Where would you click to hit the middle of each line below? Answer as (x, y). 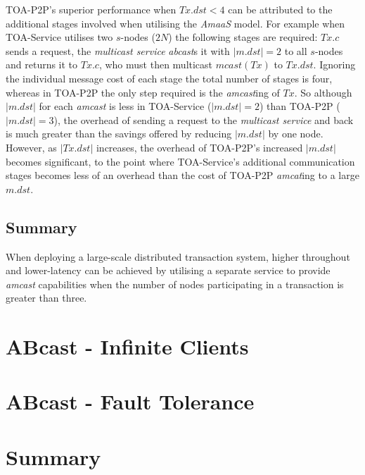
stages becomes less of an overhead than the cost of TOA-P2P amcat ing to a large (182, 175)
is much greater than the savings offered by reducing (119, 134)
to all (296, 50)
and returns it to (42, 64)
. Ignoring (334, 64)
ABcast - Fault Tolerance (130, 401)
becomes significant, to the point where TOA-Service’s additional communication (180, 161)
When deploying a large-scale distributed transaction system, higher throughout (178, 256)
